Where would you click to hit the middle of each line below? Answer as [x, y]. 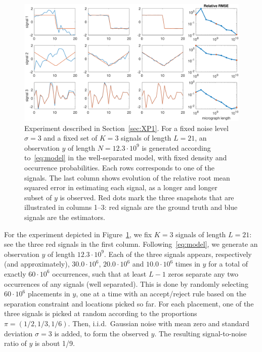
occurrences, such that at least [99, 273]
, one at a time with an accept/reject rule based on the [161, 294]
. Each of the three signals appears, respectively [178, 254]
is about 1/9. [55, 343]
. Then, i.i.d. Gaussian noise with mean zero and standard [159, 323]
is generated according [176, 147]
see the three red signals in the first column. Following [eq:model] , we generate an [131, 244]
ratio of [15, 343]
